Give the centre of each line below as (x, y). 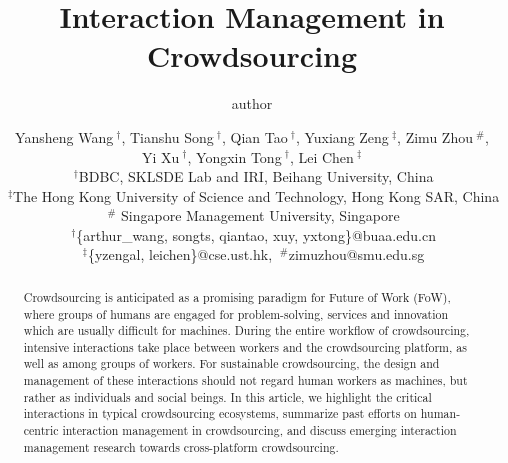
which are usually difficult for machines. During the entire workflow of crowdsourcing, (246, 330)
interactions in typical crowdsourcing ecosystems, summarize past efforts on (220, 413)
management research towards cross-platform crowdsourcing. (181, 446)
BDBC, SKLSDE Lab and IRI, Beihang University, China (256, 176)
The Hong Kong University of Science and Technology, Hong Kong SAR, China (256, 195)
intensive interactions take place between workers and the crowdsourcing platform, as (245, 346)
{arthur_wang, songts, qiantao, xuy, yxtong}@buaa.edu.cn (256, 234)
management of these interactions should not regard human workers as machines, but (245, 380)
